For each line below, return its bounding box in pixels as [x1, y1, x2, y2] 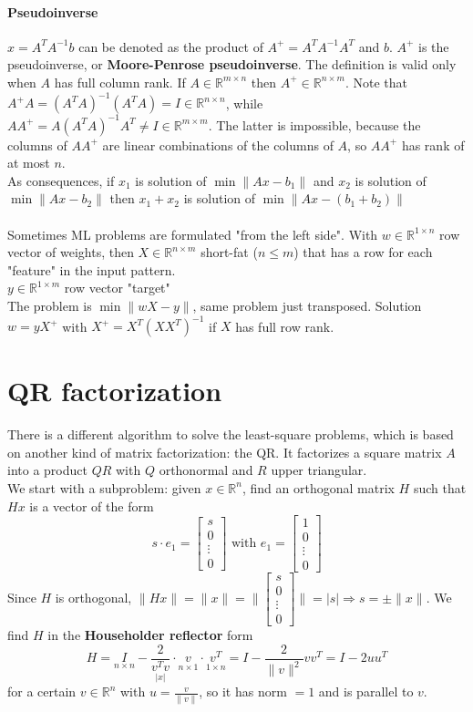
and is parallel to [318, 682, 414, 701]
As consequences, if [7, 170, 115, 190]
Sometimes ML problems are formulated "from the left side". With [7, 224, 378, 243]
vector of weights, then [7, 242, 134, 262]
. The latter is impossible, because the [208, 115, 421, 134]
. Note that [344, 72, 407, 91]
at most [7, 153, 50, 172]
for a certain [7, 682, 77, 701]
